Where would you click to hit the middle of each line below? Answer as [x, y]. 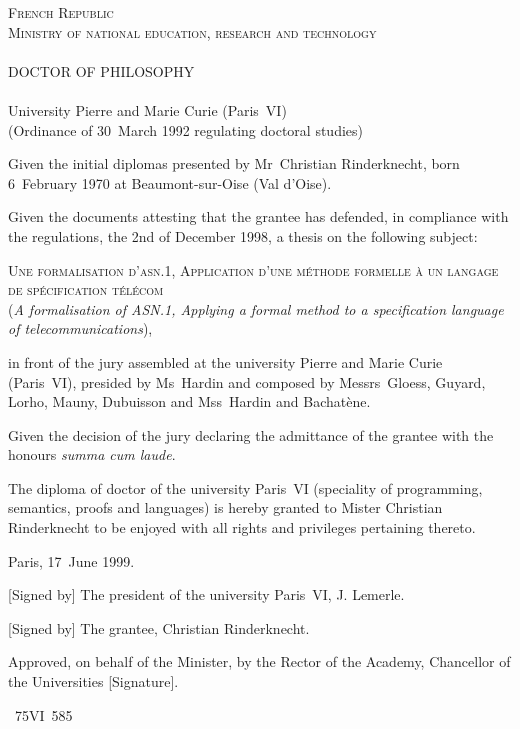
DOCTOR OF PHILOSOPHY [101, 70]
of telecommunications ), [80, 328]
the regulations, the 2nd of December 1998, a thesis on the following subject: [243, 235]
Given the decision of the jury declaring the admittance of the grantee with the [251, 434]
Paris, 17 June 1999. [71, 560]
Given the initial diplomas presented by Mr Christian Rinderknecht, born [234, 163]
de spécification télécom [86, 289]
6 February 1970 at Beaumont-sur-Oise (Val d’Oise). [170, 182]
